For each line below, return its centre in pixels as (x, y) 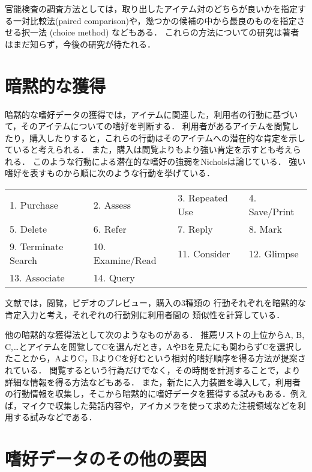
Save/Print (271, 212)
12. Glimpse (274, 253)
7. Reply (195, 229)
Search (23, 260)
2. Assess (112, 204)
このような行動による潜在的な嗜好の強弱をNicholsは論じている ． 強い (169, 161)
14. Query (114, 278)
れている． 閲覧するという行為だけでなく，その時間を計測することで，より (153, 370)
